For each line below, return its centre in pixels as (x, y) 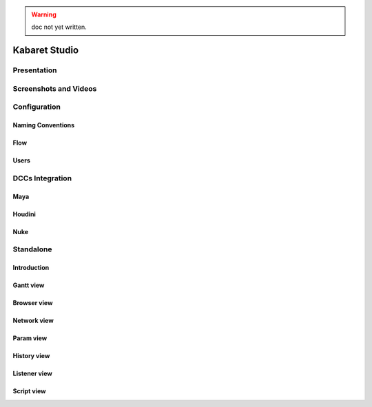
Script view (29, 391)
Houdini (24, 214)
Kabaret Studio (46, 51)
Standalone (32, 249)
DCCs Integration (42, 178)
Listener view (33, 374)
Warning (44, 14)
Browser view (33, 303)
